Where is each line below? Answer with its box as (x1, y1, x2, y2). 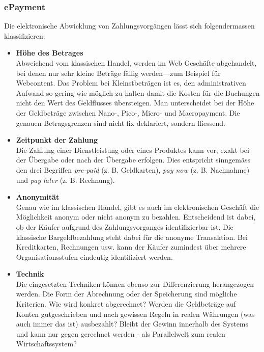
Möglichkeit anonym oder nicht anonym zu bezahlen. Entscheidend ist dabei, (16, 211, 256, 222)
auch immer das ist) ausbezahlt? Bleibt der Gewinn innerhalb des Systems (16, 318, 249, 329)
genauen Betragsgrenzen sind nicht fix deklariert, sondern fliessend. (16, 117, 225, 128)
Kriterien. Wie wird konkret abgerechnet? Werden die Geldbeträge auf (16, 299, 236, 309)
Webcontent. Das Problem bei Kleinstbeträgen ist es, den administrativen (16, 77, 246, 88)
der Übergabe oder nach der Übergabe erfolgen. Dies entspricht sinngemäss (16, 154, 250, 165)
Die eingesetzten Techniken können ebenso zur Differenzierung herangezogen (16, 278, 254, 289)
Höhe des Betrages (16, 47, 83, 58)
